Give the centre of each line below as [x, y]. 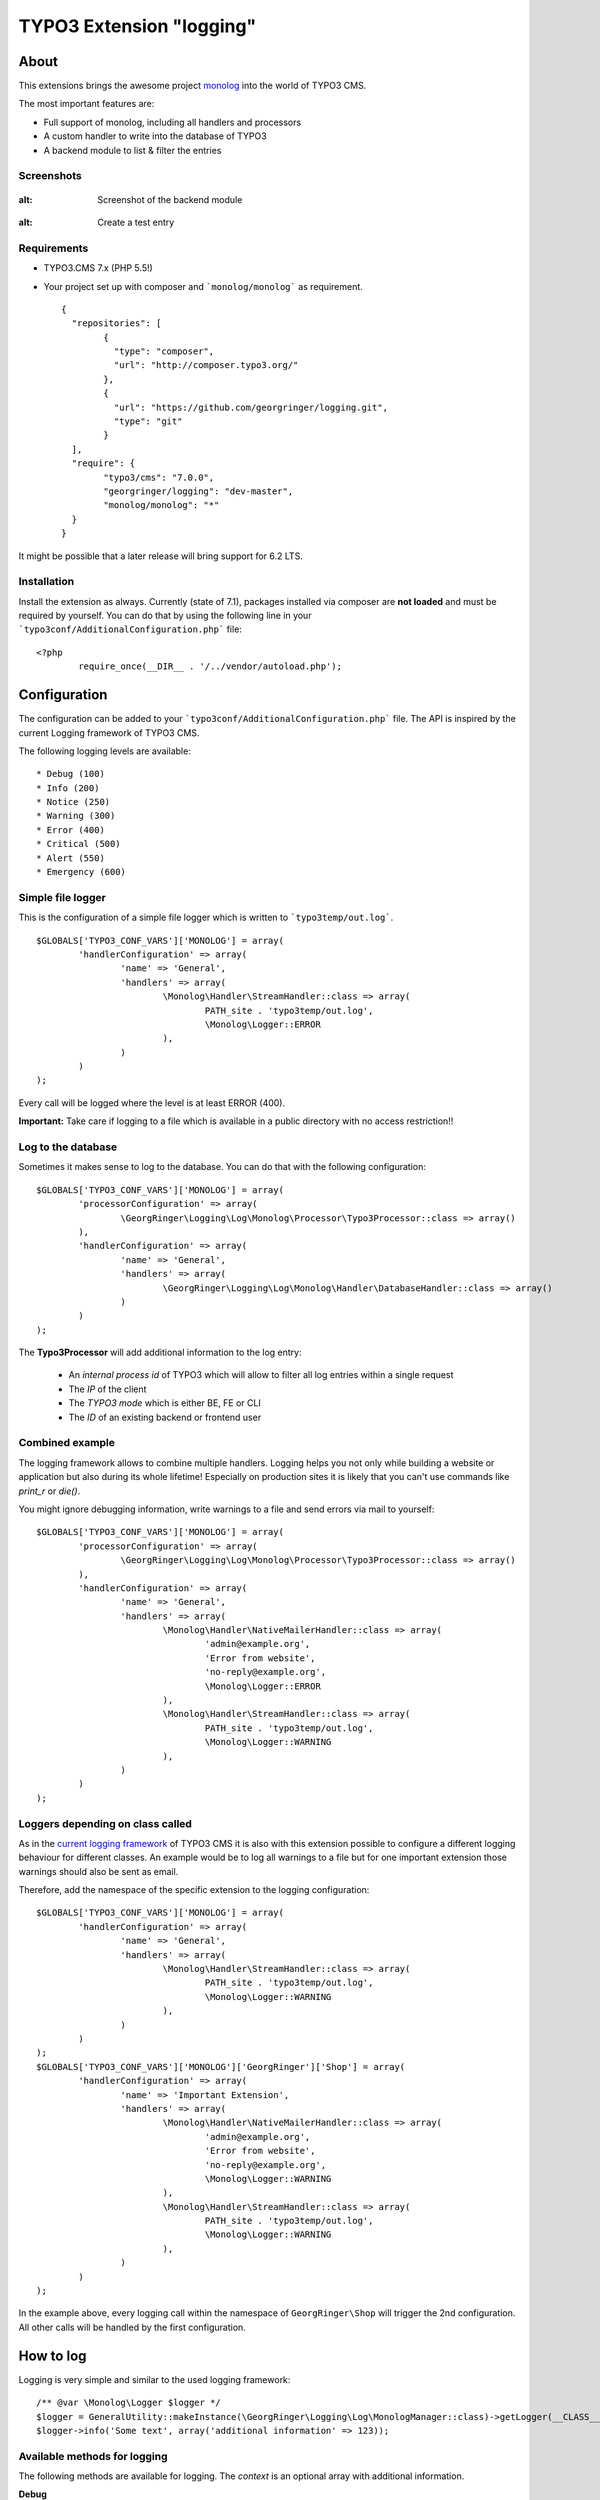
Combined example [66, 1443]
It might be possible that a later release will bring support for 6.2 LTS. [161, 556]
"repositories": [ [116, 323]
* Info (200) [68, 788]
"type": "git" [148, 421]
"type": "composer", [164, 351]
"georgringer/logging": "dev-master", [198, 491]
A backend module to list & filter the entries [132, 150]
